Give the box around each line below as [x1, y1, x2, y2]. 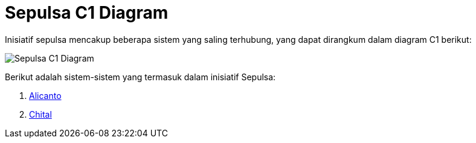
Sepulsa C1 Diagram [5, 2, 169, 23]
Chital [29, 109, 52, 119]
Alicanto [29, 90, 62, 101]
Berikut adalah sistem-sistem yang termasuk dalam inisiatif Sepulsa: [5, 71, 276, 82]
